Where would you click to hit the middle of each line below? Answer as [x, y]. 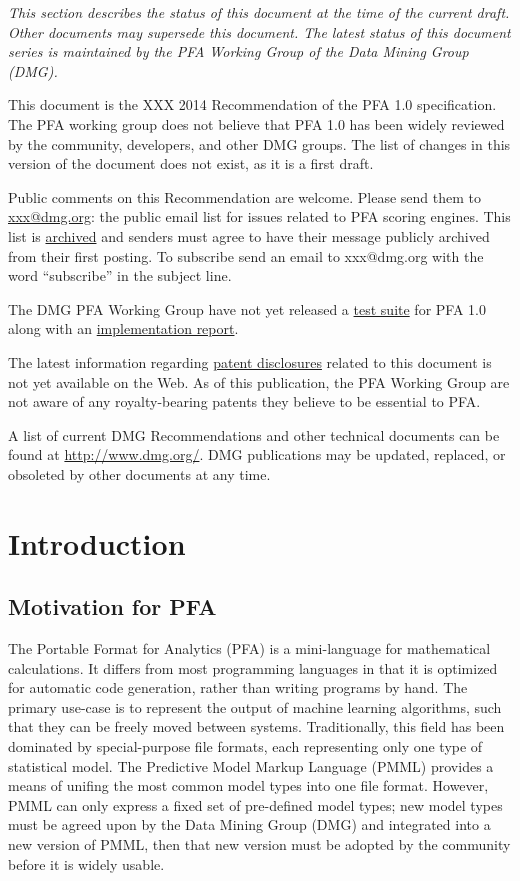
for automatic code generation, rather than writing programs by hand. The [238, 687]
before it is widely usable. [86, 863]
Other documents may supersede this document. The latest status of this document [259, 31]
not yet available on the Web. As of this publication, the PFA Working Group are [259, 381]
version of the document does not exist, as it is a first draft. [191, 163]
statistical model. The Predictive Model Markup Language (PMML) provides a [251, 765]
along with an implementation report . [123, 328]
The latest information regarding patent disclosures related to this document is [250, 361]
